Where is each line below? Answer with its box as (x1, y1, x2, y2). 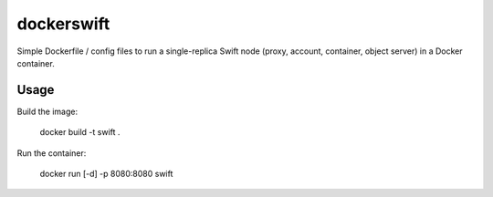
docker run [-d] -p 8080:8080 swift (39, 169, 173, 180)
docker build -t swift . (39, 127, 121, 138)
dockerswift (16, 14, 110, 34)
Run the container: (16, 147, 87, 159)
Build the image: (16, 106, 78, 117)
